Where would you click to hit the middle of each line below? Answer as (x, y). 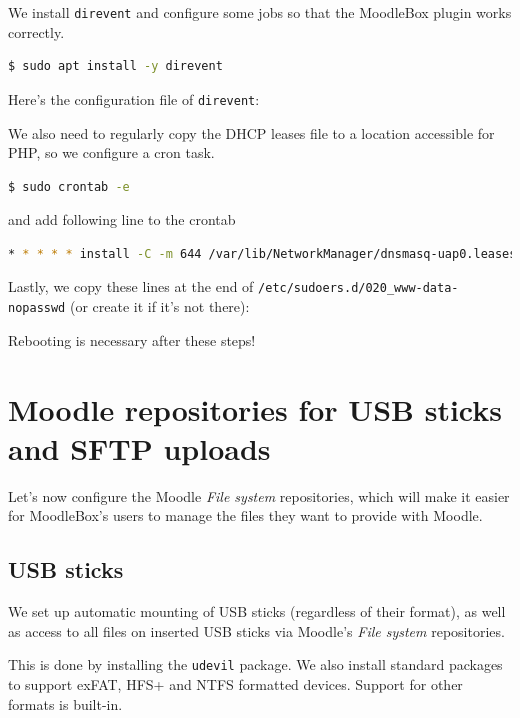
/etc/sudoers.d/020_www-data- (358, 288)
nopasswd (37, 308)
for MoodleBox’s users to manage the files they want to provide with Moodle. (245, 515)
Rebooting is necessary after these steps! (132, 339)
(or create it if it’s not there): (159, 306)
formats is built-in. (65, 703)
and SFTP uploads (139, 447)
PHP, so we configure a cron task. (111, 152)
